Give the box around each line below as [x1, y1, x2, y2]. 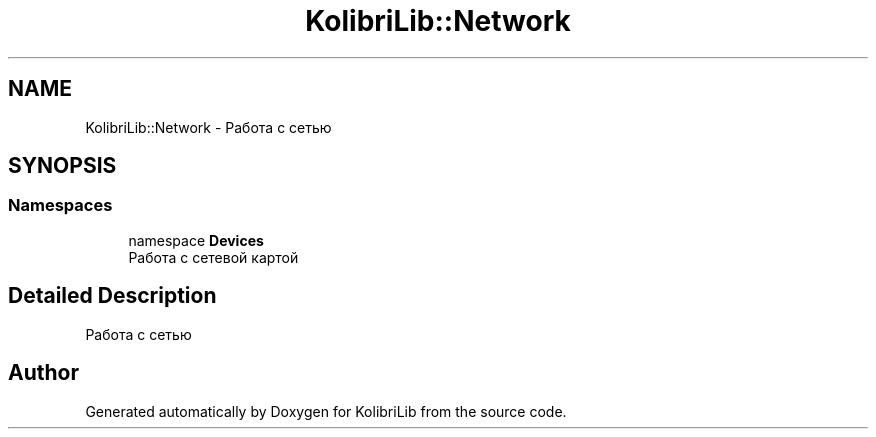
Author [8, 360, 79, 386]
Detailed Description [8, 283, 217, 309]
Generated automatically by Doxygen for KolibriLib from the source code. [85, 402, 567, 420]
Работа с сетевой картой [128, 248, 299, 266]
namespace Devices [128, 231, 264, 249]
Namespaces [8, 195, 113, 216]
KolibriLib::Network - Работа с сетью [85, 118, 332, 136]
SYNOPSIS [8, 153, 117, 179]
